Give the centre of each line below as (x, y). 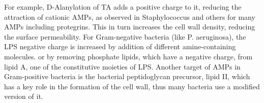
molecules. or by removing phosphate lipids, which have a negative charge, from (128, 56)
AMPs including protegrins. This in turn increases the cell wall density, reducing (130, 27)
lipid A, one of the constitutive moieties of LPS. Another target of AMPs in (122, 66)
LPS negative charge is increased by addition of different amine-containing (120, 46)
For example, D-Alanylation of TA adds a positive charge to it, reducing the (123, 7)
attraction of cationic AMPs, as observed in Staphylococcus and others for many (130, 16)
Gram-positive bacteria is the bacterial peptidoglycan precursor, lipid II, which (127, 76)
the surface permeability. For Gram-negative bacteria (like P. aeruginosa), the (125, 36)
